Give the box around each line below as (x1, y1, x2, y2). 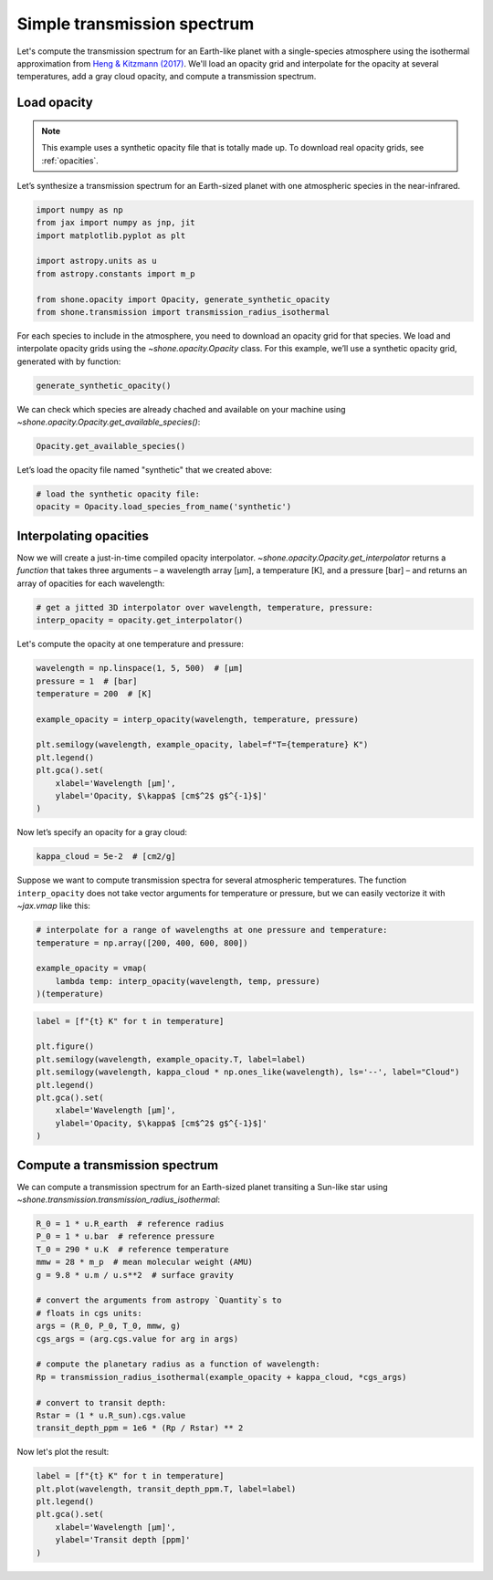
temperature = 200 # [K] (36, 688, 152, 698)
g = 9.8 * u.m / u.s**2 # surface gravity (36, 1270, 235, 1280)
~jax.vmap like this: (16, 900, 91, 912)
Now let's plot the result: (16, 1447, 110, 1458)
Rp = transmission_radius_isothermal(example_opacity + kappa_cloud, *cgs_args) (36, 1372, 407, 1382)
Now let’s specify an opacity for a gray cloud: (16, 827, 187, 838)
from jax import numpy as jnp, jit (36, 217, 195, 228)
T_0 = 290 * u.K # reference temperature (36, 1244, 229, 1254)
